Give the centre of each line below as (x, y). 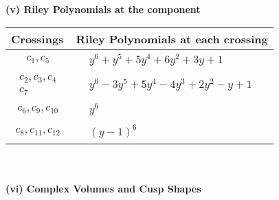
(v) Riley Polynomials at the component (103, 9)
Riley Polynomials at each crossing (172, 38)
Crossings (37, 38)
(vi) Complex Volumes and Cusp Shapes (103, 188)
